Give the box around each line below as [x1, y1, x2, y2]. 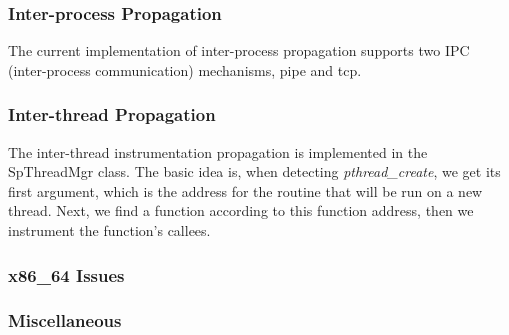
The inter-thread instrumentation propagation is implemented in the [8, 141, 428, 162]
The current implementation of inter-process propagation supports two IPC [8, 40, 470, 61]
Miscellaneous [8, 308, 122, 333]
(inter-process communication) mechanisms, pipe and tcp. [8, 59, 362, 80]
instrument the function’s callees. [8, 220, 211, 240]
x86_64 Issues [8, 262, 125, 287]
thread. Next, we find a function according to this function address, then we [8, 200, 474, 221]
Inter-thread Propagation [8, 102, 216, 127]
